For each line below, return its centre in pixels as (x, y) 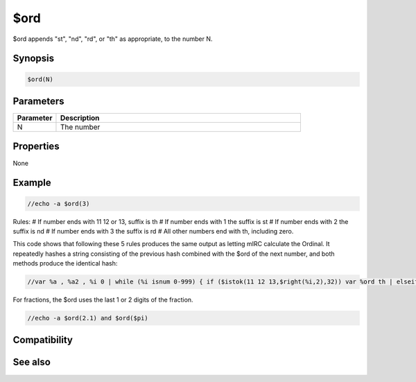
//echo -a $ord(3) (59, 203)
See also (32, 362)
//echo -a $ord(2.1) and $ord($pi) (88, 318)
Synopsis (34, 59)
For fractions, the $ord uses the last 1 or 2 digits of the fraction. (103, 300)
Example (32, 183)
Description (80, 118)
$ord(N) (40, 79)
